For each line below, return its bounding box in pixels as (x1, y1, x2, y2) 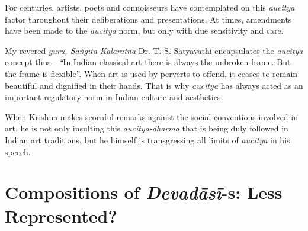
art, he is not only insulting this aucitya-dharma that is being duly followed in (5, 122, 288, 134)
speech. (5, 145, 31, 158)
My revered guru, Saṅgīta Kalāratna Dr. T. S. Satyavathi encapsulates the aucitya (5, 44, 303, 56)
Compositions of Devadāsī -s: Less (5, 180, 283, 205)
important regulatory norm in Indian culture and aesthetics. (5, 91, 223, 103)
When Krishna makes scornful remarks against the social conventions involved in (5, 110, 298, 123)
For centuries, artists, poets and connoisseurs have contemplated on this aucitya (5, 1, 295, 13)
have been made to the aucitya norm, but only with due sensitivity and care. (5, 24, 284, 37)
